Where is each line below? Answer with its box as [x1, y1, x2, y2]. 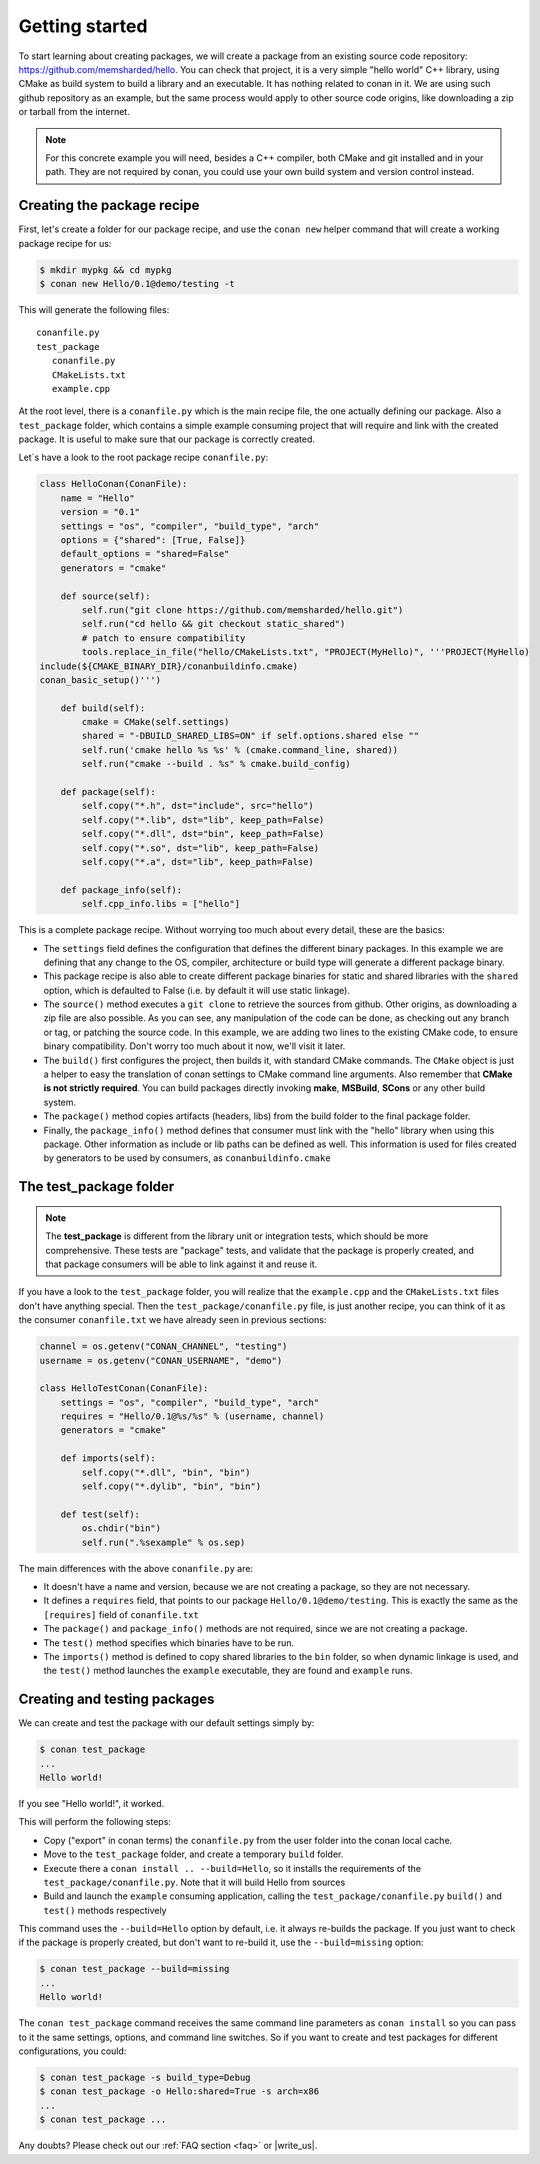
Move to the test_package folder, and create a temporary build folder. [43, 1848, 344, 1860]
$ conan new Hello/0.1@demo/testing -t [39, 278, 235, 289]
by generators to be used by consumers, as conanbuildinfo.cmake [43, 1152, 331, 1164]
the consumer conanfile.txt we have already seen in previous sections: [18, 1314, 327, 1326]
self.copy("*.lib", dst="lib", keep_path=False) [81, 814, 325, 825]
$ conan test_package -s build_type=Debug [39, 2072, 251, 2083]
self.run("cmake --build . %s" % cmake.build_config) [81, 758, 351, 770]
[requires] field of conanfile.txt [43, 1608, 199, 1620]
